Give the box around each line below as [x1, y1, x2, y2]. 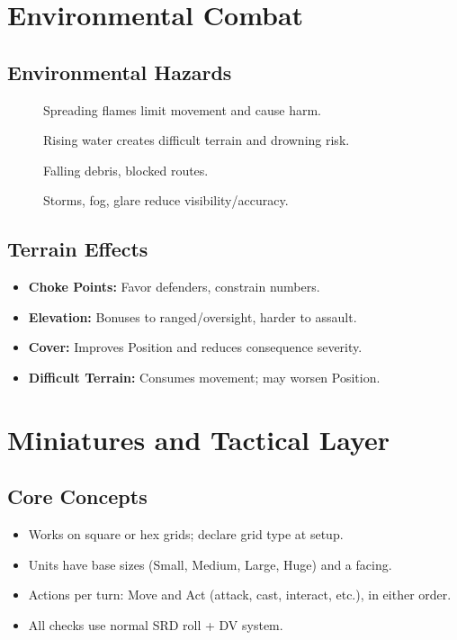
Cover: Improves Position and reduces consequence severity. [28, 338, 363, 356]
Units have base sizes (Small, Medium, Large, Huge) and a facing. [28, 554, 392, 573]
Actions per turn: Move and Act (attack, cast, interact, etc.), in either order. [28, 585, 452, 604]
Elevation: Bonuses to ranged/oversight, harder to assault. [28, 307, 357, 326]
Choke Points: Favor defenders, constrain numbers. [28, 277, 320, 296]
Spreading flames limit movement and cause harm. [43, 100, 321, 119]
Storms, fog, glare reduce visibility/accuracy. [43, 191, 289, 210]
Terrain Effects [7, 235, 148, 263]
